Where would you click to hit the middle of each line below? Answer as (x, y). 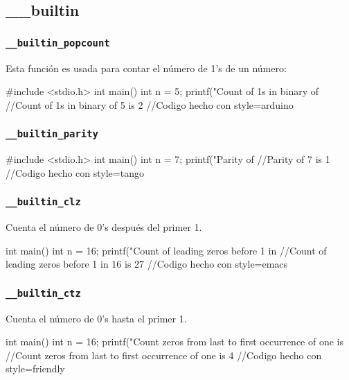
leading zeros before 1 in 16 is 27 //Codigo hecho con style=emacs (147, 264)
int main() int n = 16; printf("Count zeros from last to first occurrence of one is (175, 342)
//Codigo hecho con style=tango (75, 172)
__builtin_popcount (58, 43)
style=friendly (35, 369)
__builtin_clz (43, 202)
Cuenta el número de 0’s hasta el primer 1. (96, 318)
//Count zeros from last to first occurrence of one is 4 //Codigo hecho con (164, 355)
